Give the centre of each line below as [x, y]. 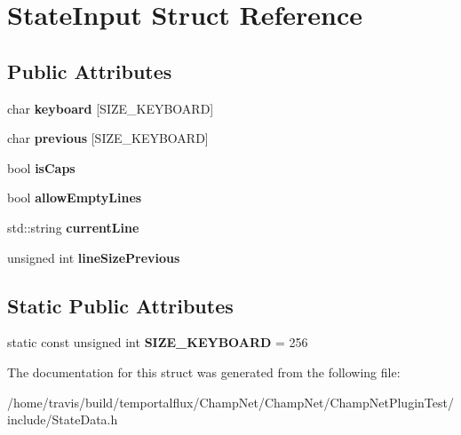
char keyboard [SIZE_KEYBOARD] [111, 108]
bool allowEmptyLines [75, 198]
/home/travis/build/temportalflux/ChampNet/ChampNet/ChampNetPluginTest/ [230, 402]
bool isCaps [41, 167]
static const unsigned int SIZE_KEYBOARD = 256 [158, 342]
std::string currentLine [73, 227]
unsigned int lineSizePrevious [94, 257]
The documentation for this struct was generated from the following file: [204, 372]
